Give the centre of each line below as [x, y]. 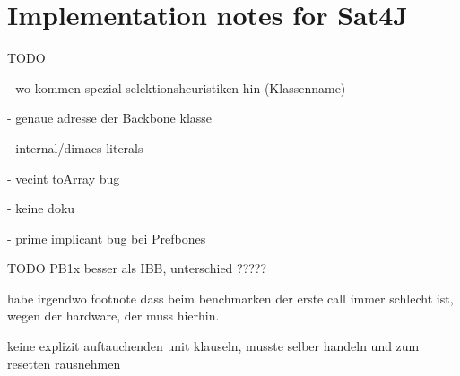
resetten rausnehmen [64, 363]
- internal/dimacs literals [75, 147]
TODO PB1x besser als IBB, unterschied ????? [137, 268]
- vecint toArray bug [64, 178]
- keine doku [41, 208]
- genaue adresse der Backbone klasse [110, 118]
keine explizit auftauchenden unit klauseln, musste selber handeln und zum [213, 346]
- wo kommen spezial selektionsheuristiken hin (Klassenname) [177, 87]
